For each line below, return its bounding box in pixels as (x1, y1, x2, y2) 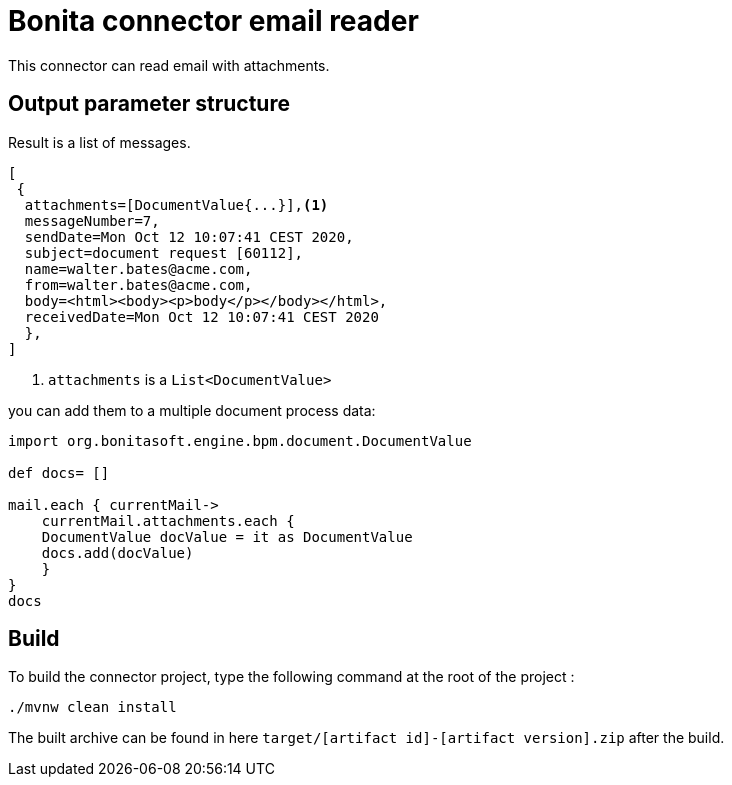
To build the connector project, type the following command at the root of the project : (8, 668, 575, 686)
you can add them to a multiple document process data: (8, 401, 376, 419)
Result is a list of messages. (8, 133, 191, 151)
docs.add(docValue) (41, 544, 194, 561)
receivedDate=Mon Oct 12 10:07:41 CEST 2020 (24, 308, 379, 325)
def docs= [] (8, 464, 110, 481)
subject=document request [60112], (24, 244, 304, 261)
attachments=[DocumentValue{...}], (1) (24, 196, 329, 213)
